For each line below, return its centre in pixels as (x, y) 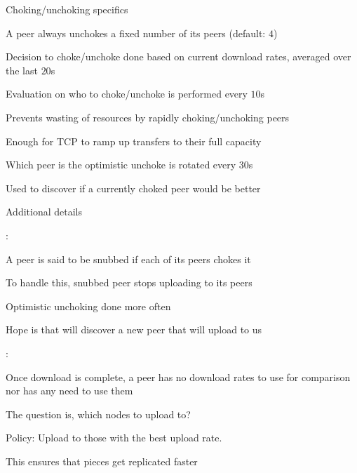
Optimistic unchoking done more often (88, 306)
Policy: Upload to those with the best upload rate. (114, 438)
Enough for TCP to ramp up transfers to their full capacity (134, 141)
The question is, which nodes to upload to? (98, 414)
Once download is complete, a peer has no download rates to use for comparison (178, 377)
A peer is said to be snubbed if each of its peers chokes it (128, 259)
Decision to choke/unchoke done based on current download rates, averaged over (178, 56)
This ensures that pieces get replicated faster (102, 461)
